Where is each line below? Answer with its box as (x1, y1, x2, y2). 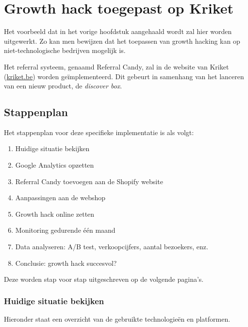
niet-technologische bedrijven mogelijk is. (4, 45, 126, 55)
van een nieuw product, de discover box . (4, 81, 122, 91)
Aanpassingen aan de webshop (15, 192, 106, 203)
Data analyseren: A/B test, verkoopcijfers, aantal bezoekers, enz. (15, 241, 208, 252)
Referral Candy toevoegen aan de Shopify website (15, 176, 163, 186)
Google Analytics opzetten (15, 160, 94, 170)
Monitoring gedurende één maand (15, 225, 116, 235)
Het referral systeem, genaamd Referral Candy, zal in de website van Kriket (4, 61, 229, 71)
